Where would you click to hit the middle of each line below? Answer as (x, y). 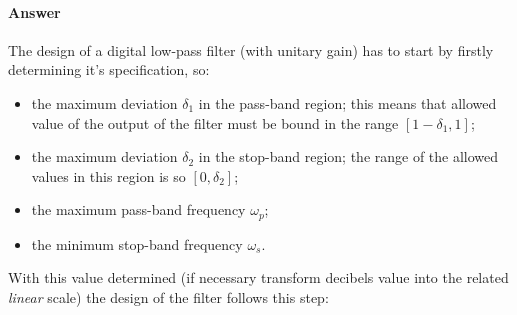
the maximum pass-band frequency (138, 209)
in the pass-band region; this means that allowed (347, 102)
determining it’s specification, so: (109, 69)
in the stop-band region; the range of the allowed (348, 156)
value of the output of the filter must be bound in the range (215, 122)
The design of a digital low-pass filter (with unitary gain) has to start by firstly (251, 49)
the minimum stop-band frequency (137, 243)
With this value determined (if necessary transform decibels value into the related (258, 277)
